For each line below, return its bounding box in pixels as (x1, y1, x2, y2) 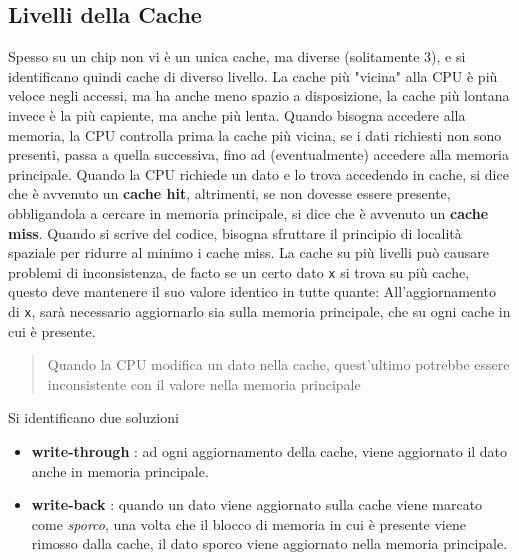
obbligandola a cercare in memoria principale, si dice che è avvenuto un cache (8, 202, 489, 223)
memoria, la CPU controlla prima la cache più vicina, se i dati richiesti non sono (8, 124, 502, 145)
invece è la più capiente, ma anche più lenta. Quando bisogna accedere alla (8, 104, 466, 125)
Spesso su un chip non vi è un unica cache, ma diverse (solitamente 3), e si (8, 46, 466, 67)
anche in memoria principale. (31, 460, 209, 481)
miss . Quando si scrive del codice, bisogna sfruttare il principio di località (8, 222, 462, 243)
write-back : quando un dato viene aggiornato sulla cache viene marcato (31, 494, 483, 515)
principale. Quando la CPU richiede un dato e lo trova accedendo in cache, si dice (8, 163, 509, 184)
